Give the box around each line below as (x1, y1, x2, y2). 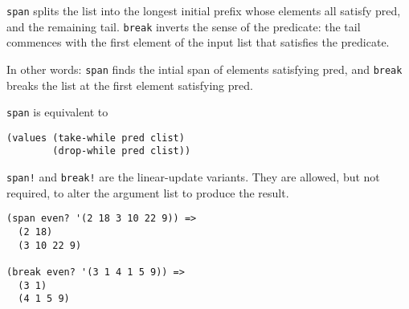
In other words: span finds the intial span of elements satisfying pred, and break (6, 60, 403, 77)
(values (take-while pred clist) (6, 132, 185, 144)
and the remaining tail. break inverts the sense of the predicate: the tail (6, 18, 361, 35)
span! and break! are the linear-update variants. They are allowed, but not (6, 169, 380, 185)
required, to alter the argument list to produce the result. (6, 184, 289, 201)
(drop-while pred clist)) (52, 145, 191, 157)
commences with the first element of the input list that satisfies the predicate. (6, 34, 390, 51)
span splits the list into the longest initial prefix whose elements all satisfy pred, (6, 2, 401, 18)
